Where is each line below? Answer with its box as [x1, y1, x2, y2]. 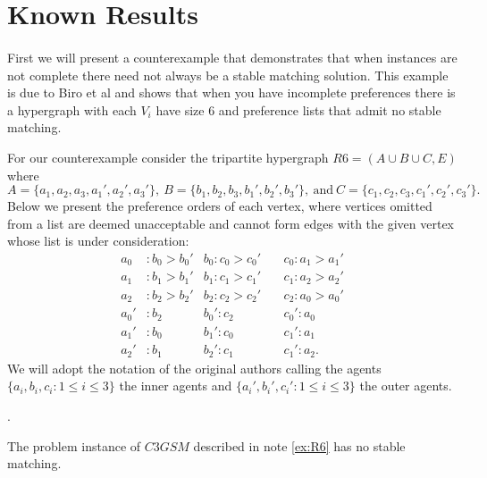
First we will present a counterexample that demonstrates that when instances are [7, 47, 458, 66]
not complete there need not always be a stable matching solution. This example [7, 65, 449, 84]
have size [155, 100, 205, 119]
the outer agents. [359, 376, 452, 395]
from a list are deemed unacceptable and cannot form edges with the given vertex [7, 214, 454, 232]
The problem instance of [7, 436, 141, 455]
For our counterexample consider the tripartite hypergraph [7, 147, 329, 166]
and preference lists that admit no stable [218, 100, 441, 119]
